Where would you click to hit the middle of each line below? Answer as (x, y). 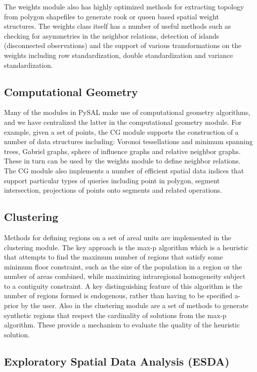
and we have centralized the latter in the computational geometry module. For (123, 122)
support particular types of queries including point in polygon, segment (112, 180)
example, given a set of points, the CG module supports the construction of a (121, 132)
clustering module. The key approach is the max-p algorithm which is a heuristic (126, 247)
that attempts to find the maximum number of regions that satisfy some (114, 257)
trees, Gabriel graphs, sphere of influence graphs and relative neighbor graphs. (122, 151)
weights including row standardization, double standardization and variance (119, 55)
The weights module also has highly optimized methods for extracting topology (124, 6)
